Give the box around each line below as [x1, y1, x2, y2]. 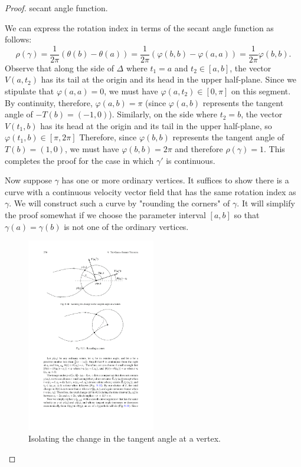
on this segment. [231, 85, 291, 97]
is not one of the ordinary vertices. [64, 220, 189, 232]
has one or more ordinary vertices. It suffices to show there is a [61, 174, 289, 186]
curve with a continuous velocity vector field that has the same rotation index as [5, 185, 296, 198]
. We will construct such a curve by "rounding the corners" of [9, 197, 230, 209]
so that [234, 208, 260, 221]
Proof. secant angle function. [5, 2, 108, 14]
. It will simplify [237, 197, 295, 209]
